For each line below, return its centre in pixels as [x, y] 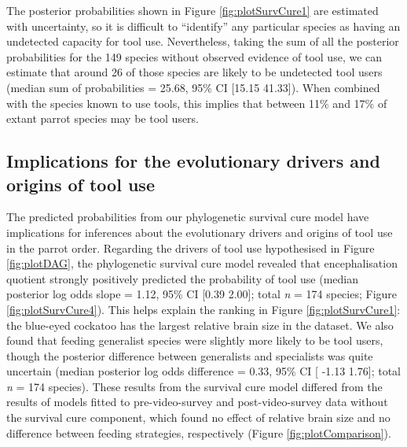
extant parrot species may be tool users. [103, 118]
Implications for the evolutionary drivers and [193, 161]
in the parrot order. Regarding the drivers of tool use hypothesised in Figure [191, 248]
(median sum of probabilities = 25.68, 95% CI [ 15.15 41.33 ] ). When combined [193, 87]
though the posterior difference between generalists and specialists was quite [190, 355]
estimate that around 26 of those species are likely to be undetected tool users [194, 72]
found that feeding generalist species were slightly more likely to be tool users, [195, 340]
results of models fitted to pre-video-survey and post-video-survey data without [197, 402]
